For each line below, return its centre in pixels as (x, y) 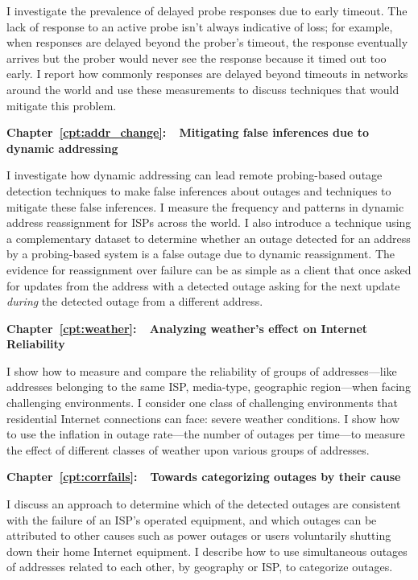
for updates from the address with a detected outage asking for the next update (203, 285)
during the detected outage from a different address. (135, 301)
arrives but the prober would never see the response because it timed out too (197, 58)
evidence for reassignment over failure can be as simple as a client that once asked (209, 269)
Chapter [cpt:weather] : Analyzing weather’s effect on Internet (187, 328)
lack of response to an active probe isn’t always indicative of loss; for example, (200, 26)
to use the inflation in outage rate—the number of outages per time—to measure (206, 434)
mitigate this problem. (62, 105)
